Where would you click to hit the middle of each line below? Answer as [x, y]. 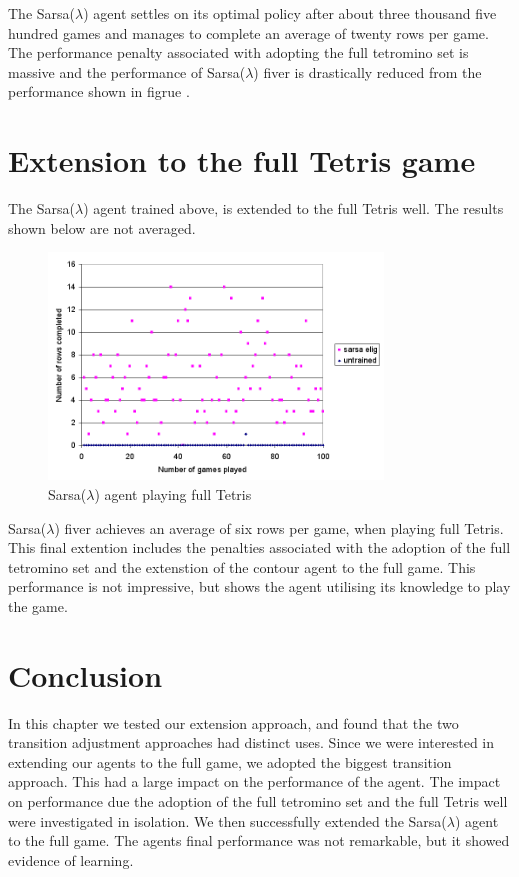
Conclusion [85, 674]
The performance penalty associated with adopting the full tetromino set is [238, 52]
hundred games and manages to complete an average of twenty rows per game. [248, 32]
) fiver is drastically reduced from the [367, 71]
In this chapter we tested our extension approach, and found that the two [233, 722]
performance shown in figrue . [99, 91]
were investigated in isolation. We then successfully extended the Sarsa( [227, 820]
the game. [38, 605]
